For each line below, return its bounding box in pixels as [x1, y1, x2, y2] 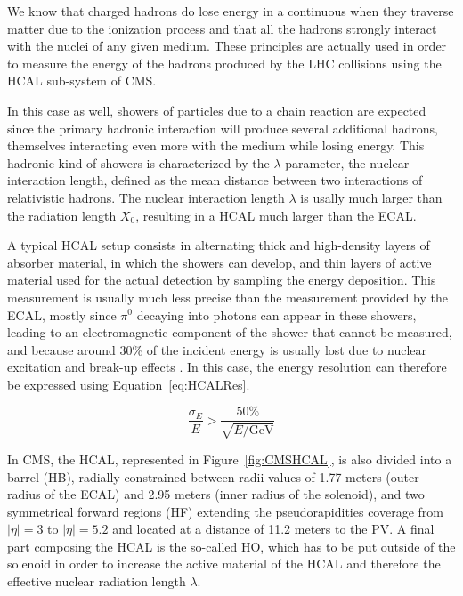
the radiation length [7, 205, 117, 224]
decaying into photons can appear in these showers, [136, 305, 417, 324]
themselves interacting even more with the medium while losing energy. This [7, 136, 425, 155]
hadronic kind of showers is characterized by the [7, 153, 270, 172]
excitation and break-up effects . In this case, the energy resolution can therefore [7, 358, 447, 376]
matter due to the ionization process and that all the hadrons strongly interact [7, 19, 437, 37]
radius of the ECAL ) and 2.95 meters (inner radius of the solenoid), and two [7, 485, 425, 503]
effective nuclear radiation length [7, 572, 186, 591]
